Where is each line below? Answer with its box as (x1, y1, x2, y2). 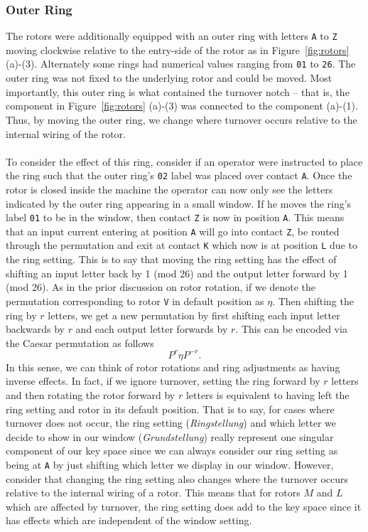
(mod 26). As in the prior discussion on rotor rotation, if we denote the (6, 280, 316, 294)
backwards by (6, 321, 65, 336)
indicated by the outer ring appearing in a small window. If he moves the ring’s (6, 196, 352, 211)
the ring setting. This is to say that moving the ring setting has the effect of (6, 252, 337, 267)
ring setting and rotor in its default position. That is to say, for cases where (6, 401, 335, 416)
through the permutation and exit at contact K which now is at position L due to (6, 238, 357, 252)
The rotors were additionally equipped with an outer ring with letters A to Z (6, 28, 337, 43)
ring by (6, 307, 37, 322)
